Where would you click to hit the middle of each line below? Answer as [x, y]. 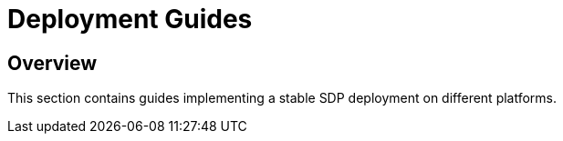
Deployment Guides [130, 19]
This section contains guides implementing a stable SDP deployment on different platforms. [282, 98]
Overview [52, 63]
